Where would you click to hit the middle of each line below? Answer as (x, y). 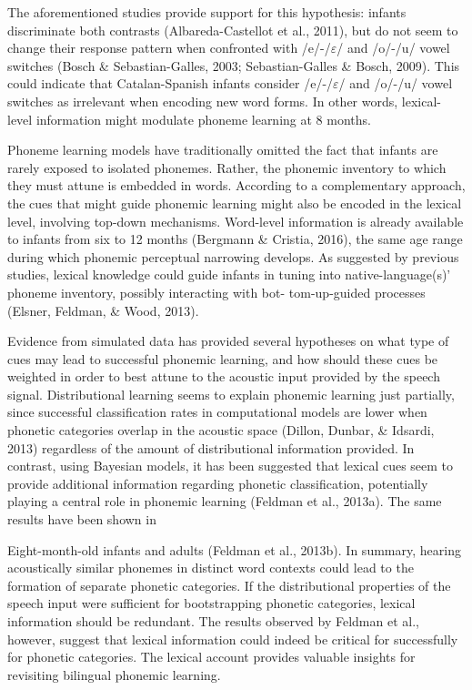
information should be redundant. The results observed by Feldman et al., (213, 621)
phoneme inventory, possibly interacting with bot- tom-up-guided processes (216, 292)
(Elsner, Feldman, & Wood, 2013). (103, 310)
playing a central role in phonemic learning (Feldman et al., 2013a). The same (225, 501)
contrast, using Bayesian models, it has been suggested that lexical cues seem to (231, 466)
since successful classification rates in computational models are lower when (217, 412)
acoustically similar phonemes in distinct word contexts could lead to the (211, 568)
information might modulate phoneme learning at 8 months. (203, 119)
